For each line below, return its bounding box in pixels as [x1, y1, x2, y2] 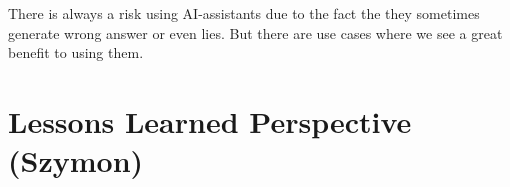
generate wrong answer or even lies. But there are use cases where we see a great [8, 22, 503, 43]
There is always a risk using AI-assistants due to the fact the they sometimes [8, 3, 480, 23]
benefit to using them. [8, 42, 144, 63]
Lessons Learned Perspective [8, 100, 412, 141]
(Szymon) [8, 140, 144, 181]
